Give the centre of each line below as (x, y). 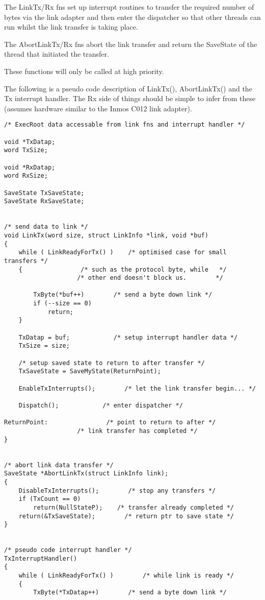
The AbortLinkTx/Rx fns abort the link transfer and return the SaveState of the (131, 44)
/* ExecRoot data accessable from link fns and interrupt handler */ (125, 125)
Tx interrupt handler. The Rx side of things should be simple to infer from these (130, 98)
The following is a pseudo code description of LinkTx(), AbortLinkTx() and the (128, 88)
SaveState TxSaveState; (44, 193)
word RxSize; (26, 176)
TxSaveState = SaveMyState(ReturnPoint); (90, 371)
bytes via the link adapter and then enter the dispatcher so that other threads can (132, 17)
